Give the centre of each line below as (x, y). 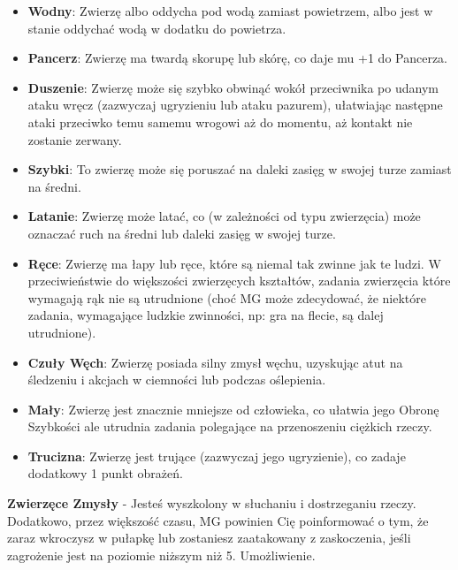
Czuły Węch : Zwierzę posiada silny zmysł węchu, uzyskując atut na (215, 362)
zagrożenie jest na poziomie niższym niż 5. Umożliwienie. (161, 555)
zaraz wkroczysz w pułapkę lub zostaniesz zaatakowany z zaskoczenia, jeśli (209, 538)
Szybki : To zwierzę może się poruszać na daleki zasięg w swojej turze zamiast (240, 169)
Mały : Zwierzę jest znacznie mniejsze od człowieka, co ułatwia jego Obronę (233, 409)
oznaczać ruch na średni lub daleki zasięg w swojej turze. (182, 233)
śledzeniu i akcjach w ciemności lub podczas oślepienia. (177, 380)
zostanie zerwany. (75, 139)
